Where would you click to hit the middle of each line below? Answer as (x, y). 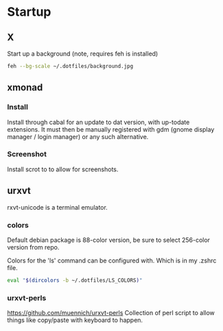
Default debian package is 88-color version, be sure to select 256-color (109, 240)
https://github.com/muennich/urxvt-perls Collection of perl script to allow (111, 313)
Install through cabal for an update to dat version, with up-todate (98, 122)
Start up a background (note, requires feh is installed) (83, 53)
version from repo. (33, 247)
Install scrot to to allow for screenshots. (63, 169)
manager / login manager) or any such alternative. (78, 136)
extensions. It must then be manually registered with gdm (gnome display (111, 129)
